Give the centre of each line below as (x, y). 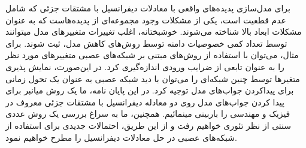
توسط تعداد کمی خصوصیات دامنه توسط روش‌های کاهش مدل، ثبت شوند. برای (146, 43)
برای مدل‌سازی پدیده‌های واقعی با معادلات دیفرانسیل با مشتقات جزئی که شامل (148, 8)
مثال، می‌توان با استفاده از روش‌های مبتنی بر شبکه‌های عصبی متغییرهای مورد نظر (152, 55)
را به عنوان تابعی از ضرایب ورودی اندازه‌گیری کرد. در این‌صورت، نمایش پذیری (145, 66)
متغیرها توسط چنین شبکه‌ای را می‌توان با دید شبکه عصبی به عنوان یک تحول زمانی (153, 78)
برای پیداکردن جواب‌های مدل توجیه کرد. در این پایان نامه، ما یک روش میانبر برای (150, 90)
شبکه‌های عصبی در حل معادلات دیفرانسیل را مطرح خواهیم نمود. (121, 137)
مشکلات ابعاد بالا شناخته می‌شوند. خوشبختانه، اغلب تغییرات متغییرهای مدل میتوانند (154, 31)
